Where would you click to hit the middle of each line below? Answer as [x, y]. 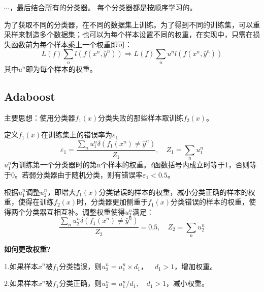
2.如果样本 [21, 283]
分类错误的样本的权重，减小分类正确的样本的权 [177, 192]
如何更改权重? [27, 249]
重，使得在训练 [29, 202]
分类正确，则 [80, 283]
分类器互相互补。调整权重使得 [75, 211]
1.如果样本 [21, 266]
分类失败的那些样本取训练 [141, 117]
